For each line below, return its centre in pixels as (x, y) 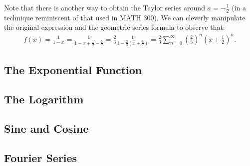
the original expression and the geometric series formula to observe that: (115, 27)
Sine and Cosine (46, 128)
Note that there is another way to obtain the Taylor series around (105, 7)
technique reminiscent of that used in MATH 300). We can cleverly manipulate (125, 17)
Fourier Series (41, 157)
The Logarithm (44, 99)
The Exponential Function (73, 70)
